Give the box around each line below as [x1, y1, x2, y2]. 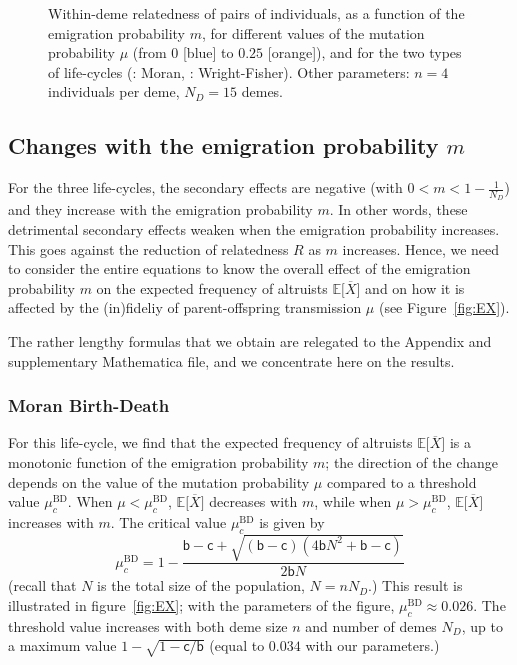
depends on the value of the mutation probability [8, 471, 310, 492]
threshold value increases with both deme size [8, 615, 288, 636]
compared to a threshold [326, 471, 477, 492]
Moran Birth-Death [8, 393, 170, 418]
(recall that [8, 575, 77, 596]
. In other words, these [329, 199, 468, 220]
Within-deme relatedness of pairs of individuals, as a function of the [48, 3, 465, 23]
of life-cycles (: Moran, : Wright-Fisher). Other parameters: [48, 61, 410, 82]
